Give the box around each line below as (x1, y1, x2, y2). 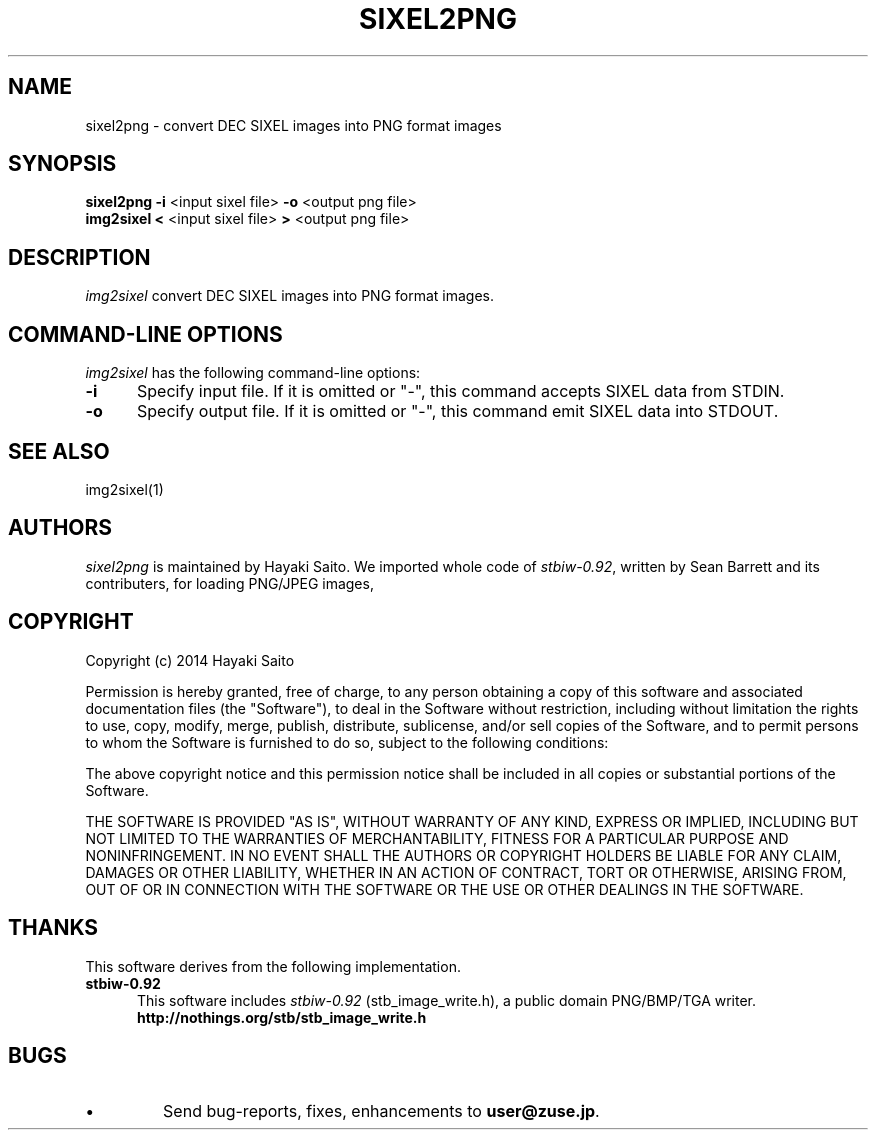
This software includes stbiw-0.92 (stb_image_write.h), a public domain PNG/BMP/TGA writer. (137, 991, 757, 1009)
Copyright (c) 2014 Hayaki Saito (85, 651, 295, 669)
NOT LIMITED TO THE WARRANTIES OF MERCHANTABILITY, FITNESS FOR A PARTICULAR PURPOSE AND (85, 829, 789, 847)
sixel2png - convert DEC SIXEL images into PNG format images (85, 116, 502, 134)
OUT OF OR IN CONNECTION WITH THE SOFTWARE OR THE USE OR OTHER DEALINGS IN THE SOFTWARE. (85, 880, 804, 898)
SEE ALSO (8, 438, 110, 464)
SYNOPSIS (8, 151, 117, 177)
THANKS (8, 915, 99, 941)
